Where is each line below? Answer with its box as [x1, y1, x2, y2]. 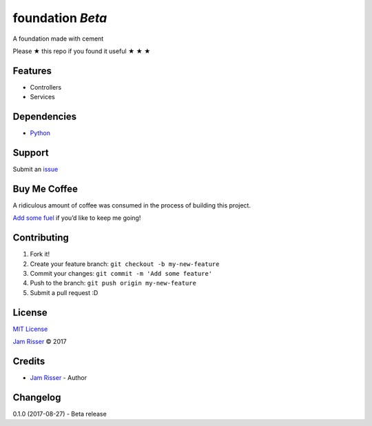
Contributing [12, 232, 69, 244]
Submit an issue [12, 165, 59, 174]
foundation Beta [12, 10, 107, 26]
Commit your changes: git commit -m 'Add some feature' [30, 270, 213, 278]
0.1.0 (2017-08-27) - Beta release [12, 409, 107, 418]
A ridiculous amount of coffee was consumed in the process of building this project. [12, 201, 251, 210]
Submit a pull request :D [30, 288, 99, 296]
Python [30, 129, 51, 137]
